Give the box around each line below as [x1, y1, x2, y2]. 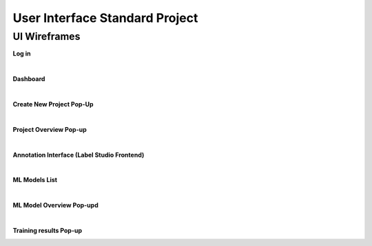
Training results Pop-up [12, 226, 83, 234]
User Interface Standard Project [12, 10, 198, 25]
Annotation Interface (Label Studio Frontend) [12, 150, 145, 159]
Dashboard [12, 75, 45, 83]
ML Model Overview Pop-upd [12, 201, 99, 210]
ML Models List [12, 176, 58, 184]
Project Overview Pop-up [12, 125, 87, 133]
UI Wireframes [12, 30, 81, 43]
